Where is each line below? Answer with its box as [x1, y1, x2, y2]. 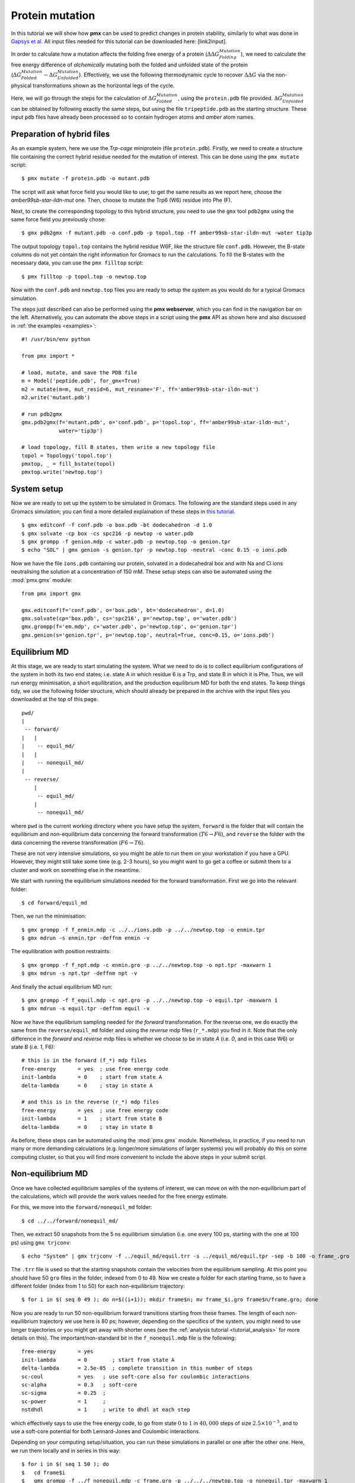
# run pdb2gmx [21, 410, 62, 418]
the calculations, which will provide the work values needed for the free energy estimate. [11, 1192, 228, 1199]
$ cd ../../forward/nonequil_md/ [21, 1217, 119, 1224]
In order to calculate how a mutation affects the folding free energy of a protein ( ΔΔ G [11, 50, 219, 58]
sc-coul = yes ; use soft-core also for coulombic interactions [21, 1373, 250, 1380]
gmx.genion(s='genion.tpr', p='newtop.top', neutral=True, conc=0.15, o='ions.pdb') [21, 632, 275, 638]
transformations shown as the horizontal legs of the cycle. [33, 82, 175, 89]
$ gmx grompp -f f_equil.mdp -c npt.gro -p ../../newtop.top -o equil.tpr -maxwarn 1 [21, 997, 278, 1004]
